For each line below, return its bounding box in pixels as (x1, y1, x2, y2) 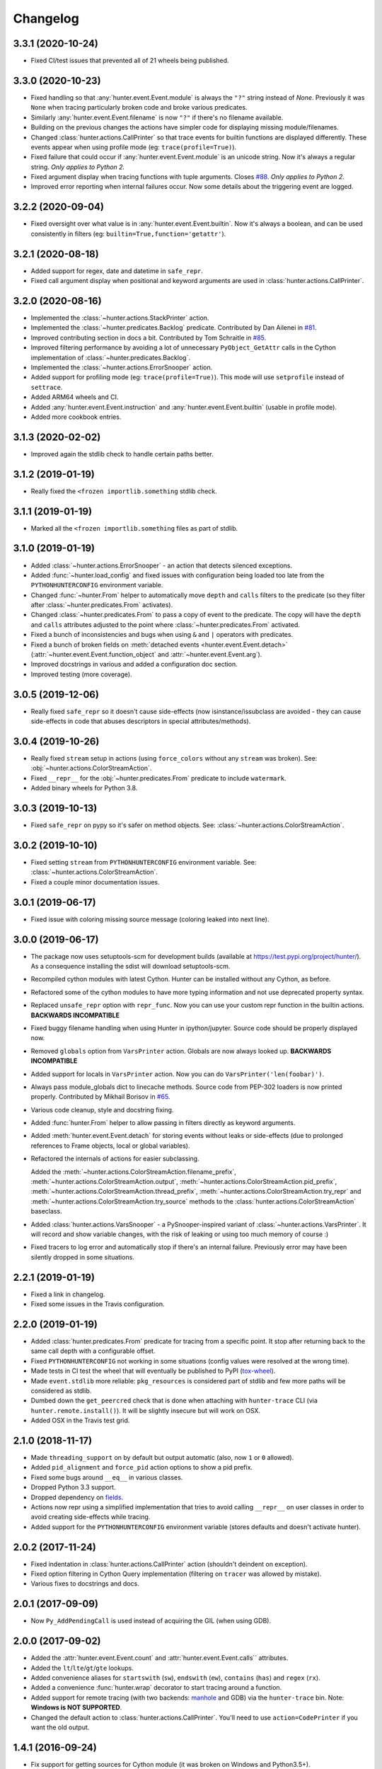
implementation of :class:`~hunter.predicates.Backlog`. (30, 353, 191, 362)
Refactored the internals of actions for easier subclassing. (30, 1154, 199, 1163)
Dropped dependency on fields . (30, 1493, 124, 1502)
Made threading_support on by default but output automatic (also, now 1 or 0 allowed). (30, 1453, 294, 1461)
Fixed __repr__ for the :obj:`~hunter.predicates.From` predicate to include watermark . (30, 773, 286, 782)
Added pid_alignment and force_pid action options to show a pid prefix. (30, 1463, 253, 1472)
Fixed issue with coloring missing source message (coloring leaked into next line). (30, 915, 270, 923)
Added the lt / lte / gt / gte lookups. (30, 1664, 134, 1672)
